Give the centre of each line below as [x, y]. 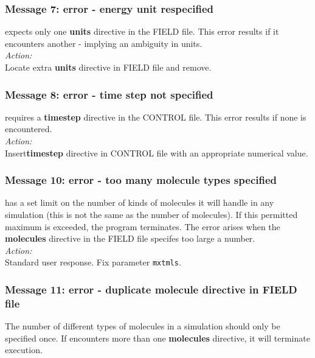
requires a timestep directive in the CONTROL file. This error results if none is [156, 117]
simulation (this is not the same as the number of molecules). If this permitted [151, 214]
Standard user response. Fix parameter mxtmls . [93, 262]
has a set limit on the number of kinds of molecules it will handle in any [140, 202]
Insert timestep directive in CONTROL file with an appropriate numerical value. [157, 153]
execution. [24, 350]
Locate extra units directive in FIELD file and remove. [108, 67]
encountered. [29, 129]
